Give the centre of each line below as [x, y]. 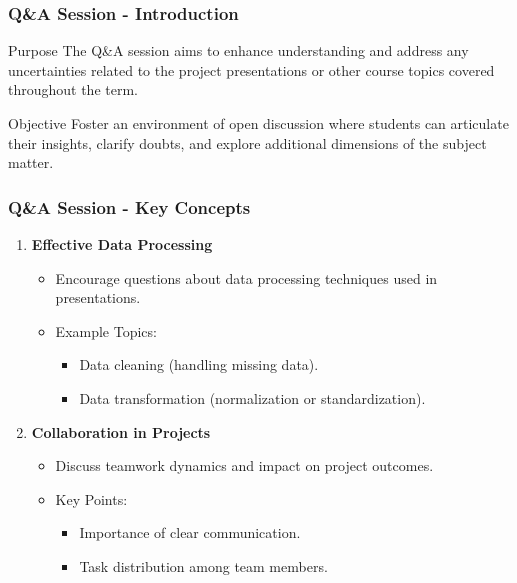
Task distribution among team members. [203, 565]
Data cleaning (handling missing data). [199, 364]
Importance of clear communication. [190, 532]
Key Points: [91, 498]
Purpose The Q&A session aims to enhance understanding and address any [238, 50]
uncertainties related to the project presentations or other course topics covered [251, 69]
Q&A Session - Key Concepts [129, 206]
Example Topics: [106, 330]
